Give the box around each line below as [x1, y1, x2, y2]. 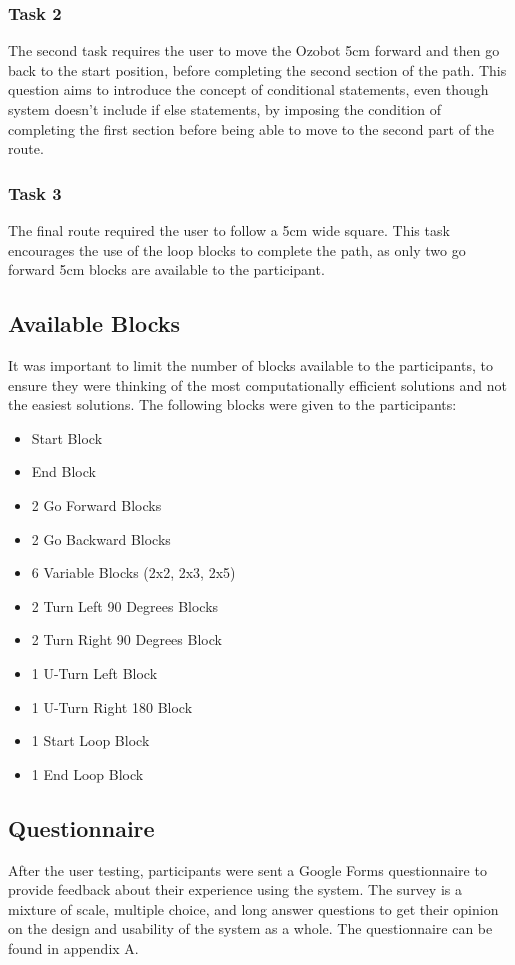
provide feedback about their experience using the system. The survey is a [8, 879, 462, 900]
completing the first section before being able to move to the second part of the [8, 118, 495, 139]
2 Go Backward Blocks [31, 528, 171, 549]
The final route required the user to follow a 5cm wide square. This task [8, 220, 450, 240]
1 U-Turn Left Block [31, 662, 158, 683]
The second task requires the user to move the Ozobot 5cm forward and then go [8, 40, 500, 61]
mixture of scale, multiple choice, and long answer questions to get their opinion [8, 898, 499, 919]
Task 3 [8, 180, 62, 205]
